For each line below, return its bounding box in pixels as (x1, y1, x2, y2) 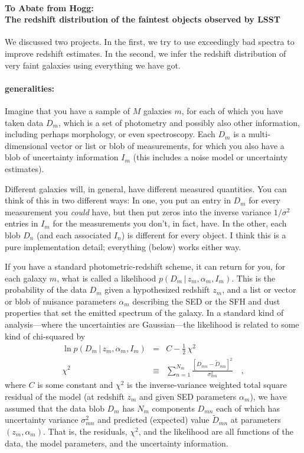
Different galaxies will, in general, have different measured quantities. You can (5, 182, 287, 195)
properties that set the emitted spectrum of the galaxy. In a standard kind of (5, 306, 284, 319)
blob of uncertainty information (5, 151, 119, 163)
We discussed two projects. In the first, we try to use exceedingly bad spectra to (5, 35, 295, 48)
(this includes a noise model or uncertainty (133, 151, 288, 163)
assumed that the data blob (5, 402, 104, 414)
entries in (5, 217, 38, 229)
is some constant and (37, 378, 113, 391)
